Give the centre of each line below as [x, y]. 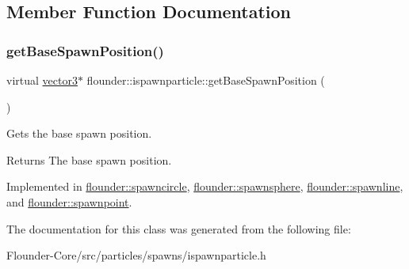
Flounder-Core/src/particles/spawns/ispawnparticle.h [136, 255]
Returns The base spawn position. [89, 159]
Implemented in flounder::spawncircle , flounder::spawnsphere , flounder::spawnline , [205, 186]
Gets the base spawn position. [79, 133]
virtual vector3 [42, 80]
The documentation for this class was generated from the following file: [179, 228]
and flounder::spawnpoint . [69, 201]
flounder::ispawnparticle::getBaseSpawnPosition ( [206, 80]
